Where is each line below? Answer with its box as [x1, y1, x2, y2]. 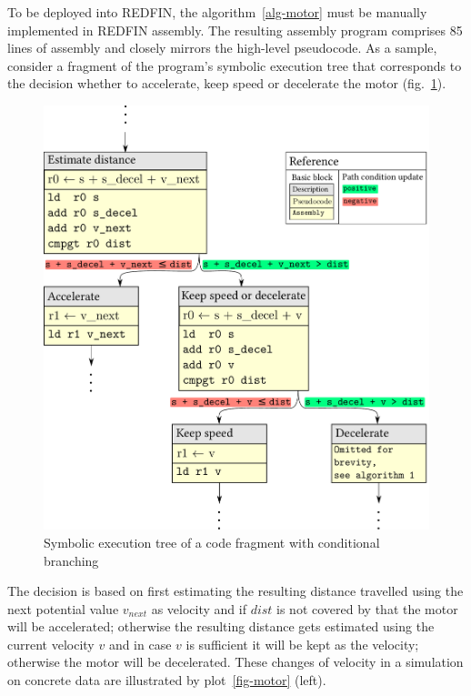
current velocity [7, 634, 95, 653]
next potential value [7, 599, 119, 618]
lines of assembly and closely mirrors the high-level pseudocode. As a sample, [7, 38, 437, 57]
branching [44, 550, 99, 570]
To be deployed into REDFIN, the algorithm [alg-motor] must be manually [7, 3, 427, 21]
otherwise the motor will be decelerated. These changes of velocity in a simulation [7, 652, 464, 671]
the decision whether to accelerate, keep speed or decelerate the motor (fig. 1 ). [7, 74, 446, 93]
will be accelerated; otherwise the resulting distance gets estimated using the [7, 617, 435, 636]
